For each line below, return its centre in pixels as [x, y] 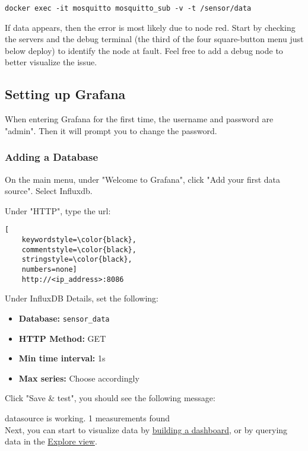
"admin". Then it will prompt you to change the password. [111, 130]
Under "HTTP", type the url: [58, 210]
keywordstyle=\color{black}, [79, 240]
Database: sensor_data [64, 318]
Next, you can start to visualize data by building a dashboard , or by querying [146, 429]
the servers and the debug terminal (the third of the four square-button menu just [154, 39]
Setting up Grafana [65, 94]
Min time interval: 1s [62, 358]
